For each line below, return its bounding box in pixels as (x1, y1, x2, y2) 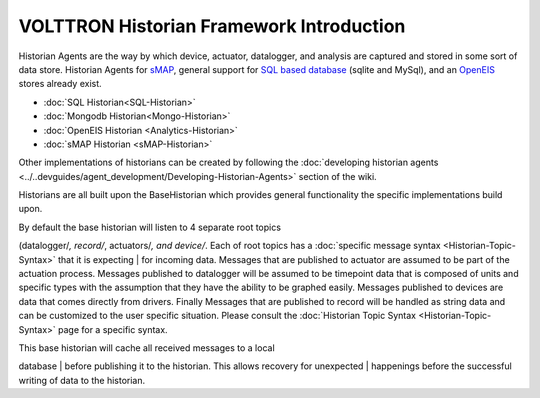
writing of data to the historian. (18, 374, 146, 386)
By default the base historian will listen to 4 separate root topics (18, 221, 282, 233)
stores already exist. (18, 78, 102, 90)
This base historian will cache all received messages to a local (18, 341, 275, 354)
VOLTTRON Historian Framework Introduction (18, 15, 406, 37)
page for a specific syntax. (57, 323, 169, 335)
